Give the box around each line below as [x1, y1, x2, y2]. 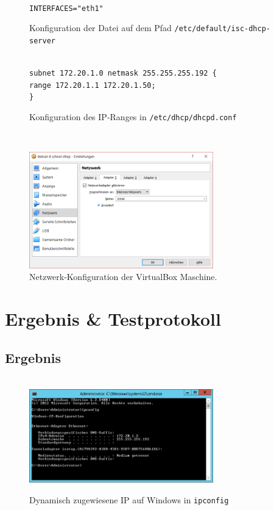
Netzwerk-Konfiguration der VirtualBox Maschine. [29, 270, 217, 283]
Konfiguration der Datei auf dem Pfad [29, 21, 172, 34]
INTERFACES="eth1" [29, 4, 104, 13]
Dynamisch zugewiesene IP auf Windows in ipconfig [29, 493, 229, 506]
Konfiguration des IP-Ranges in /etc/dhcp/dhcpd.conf [29, 110, 237, 123]
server [29, 36, 55, 45]
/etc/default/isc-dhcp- [174, 24, 271, 34]
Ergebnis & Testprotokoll [5, 306, 221, 331]
